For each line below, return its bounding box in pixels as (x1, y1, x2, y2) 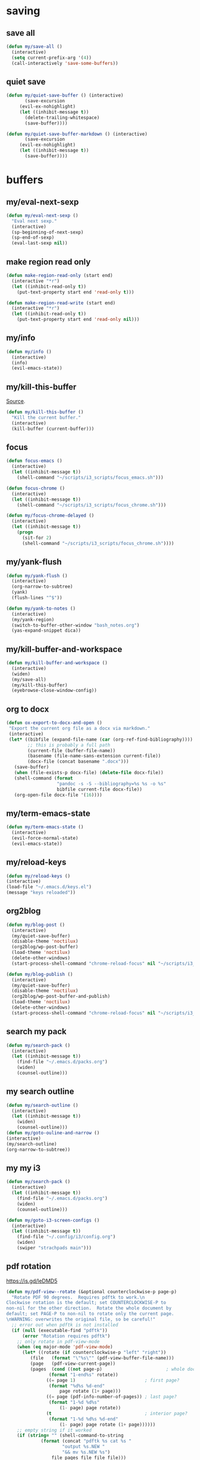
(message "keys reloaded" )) (6, 890, 76, 896)
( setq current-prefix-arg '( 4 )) (11, 55, 92, 61)
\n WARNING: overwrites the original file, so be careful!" (6, 1317, 156, 1322)
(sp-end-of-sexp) (11, 235, 55, 241)
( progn (17, 529, 33, 535)
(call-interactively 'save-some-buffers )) (11, 60, 118, 66)
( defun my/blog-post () (6, 922, 65, 928)
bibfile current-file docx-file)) (57, 786, 143, 793)
